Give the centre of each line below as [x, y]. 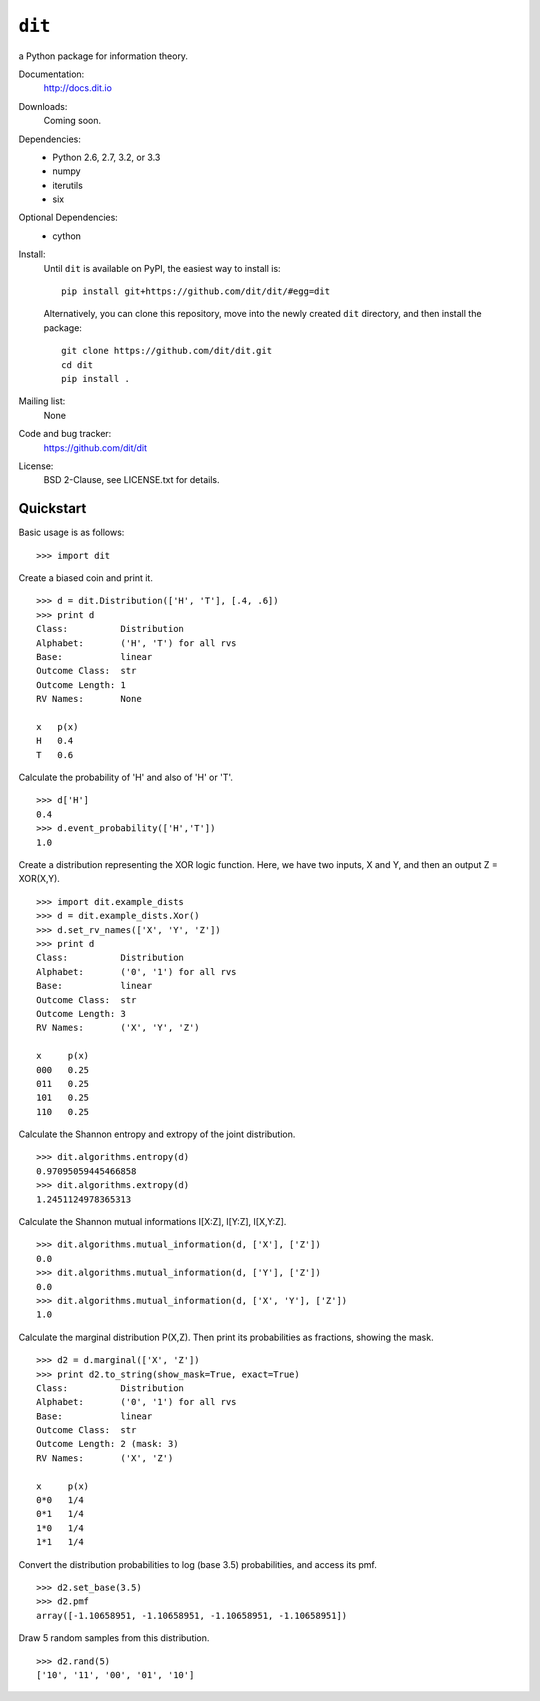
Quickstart [52, 508]
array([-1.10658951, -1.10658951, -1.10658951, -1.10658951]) [192, 1615]
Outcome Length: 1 [81, 684]
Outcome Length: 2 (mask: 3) [107, 1444]
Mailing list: [42, 401]
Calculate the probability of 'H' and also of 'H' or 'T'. [126, 777]
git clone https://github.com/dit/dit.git [167, 351]
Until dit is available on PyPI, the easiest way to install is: [162, 268]
